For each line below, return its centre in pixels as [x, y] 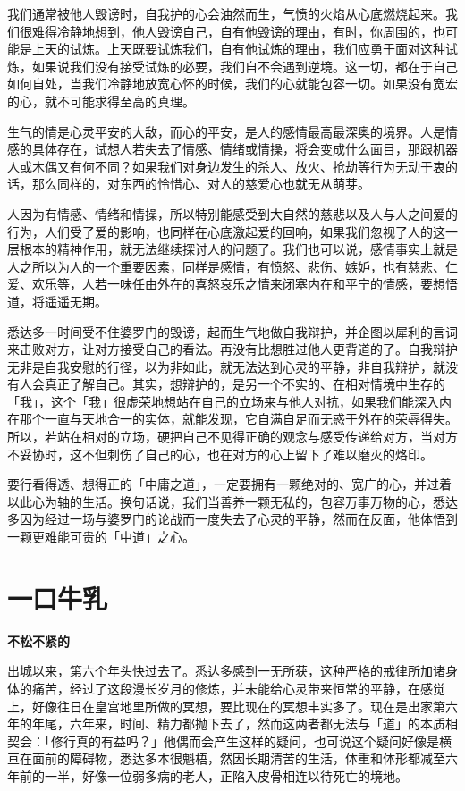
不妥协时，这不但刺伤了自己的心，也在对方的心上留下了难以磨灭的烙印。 [220, 454]
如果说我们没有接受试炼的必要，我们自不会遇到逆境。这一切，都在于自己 [245, 66]
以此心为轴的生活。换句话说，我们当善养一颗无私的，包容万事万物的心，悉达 [232, 501]
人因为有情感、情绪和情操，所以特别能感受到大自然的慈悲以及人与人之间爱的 [232, 213]
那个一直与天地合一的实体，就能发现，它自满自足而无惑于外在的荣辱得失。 [238, 419]
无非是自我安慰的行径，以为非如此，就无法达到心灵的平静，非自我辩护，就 [226, 366]
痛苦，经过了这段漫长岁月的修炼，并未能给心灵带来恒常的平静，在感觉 [238, 688]
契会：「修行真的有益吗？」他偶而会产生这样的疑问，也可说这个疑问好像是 [223, 741]
